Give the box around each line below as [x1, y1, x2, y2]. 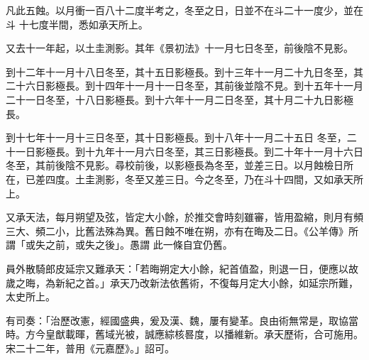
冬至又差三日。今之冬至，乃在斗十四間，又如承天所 [124, 171, 363, 186]
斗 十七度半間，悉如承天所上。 [6, 16, 148, 31]
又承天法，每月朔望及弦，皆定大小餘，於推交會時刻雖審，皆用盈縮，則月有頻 [6, 209, 363, 224]
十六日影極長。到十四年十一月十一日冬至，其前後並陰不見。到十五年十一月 [15, 78, 363, 93]
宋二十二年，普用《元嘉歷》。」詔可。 [6, 340, 175, 355]
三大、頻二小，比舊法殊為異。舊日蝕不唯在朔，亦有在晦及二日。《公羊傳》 [6, 223, 348, 238]
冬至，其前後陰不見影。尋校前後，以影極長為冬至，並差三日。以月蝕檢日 [6, 158, 343, 173]
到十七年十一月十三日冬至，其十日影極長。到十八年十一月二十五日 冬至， [6, 130, 347, 145]
